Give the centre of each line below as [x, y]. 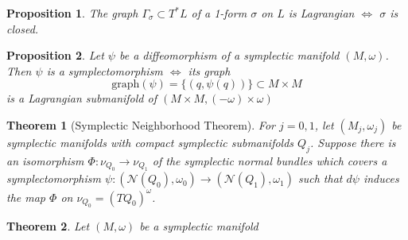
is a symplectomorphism [105, 70]
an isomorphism [45, 160]
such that [321, 178]
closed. [23, 28]
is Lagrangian [321, 13]
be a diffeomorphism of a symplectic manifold [229, 55]
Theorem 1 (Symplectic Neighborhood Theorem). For [141, 124]
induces [381, 178]
